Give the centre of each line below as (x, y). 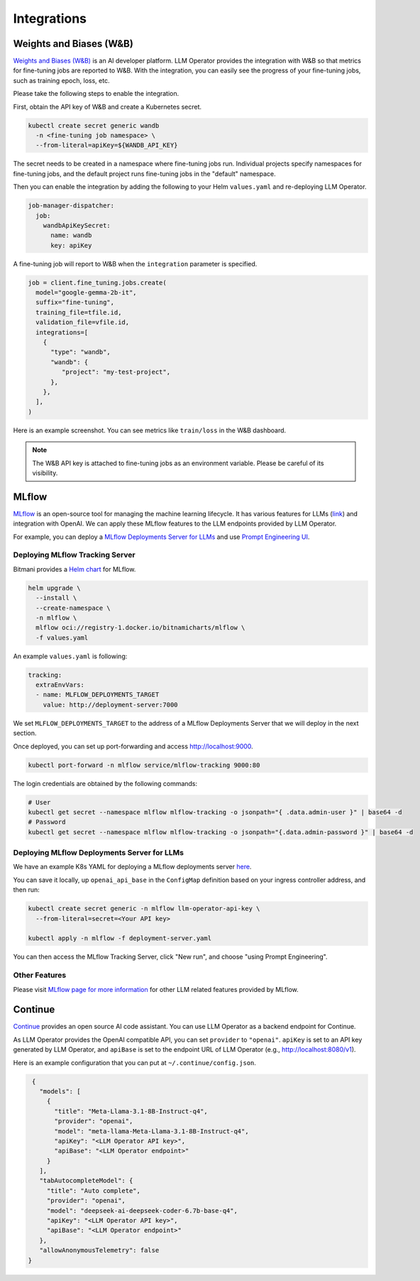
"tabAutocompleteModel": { (86, 1181)
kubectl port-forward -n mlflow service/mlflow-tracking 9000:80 (144, 765)
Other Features (40, 975)
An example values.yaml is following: (70, 656)
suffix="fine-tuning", (75, 302)
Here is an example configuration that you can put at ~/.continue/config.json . (135, 1062)
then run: (27, 890)
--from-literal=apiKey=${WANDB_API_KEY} (107, 145)
